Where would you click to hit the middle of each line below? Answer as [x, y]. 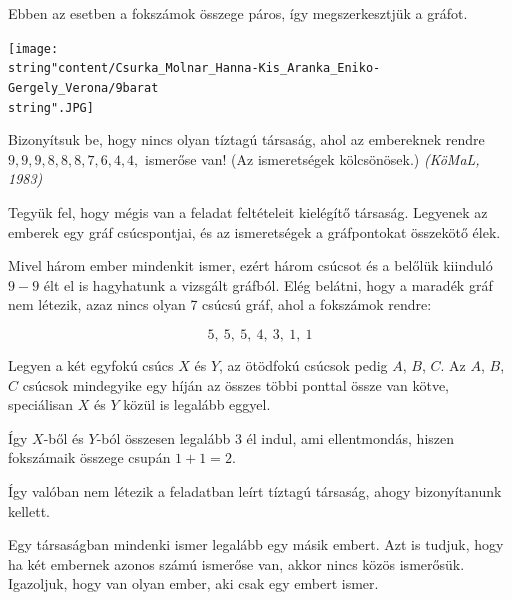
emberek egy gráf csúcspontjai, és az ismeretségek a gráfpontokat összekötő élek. [254, 231]
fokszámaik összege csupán [89, 457]
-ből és [63, 437]
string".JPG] [51, 107]
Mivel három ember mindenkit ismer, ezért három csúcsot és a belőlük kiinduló [250, 265]
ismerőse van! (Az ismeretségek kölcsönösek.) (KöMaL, [312, 158]
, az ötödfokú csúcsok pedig [303, 364]
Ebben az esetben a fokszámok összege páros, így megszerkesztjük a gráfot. [238, 13]
